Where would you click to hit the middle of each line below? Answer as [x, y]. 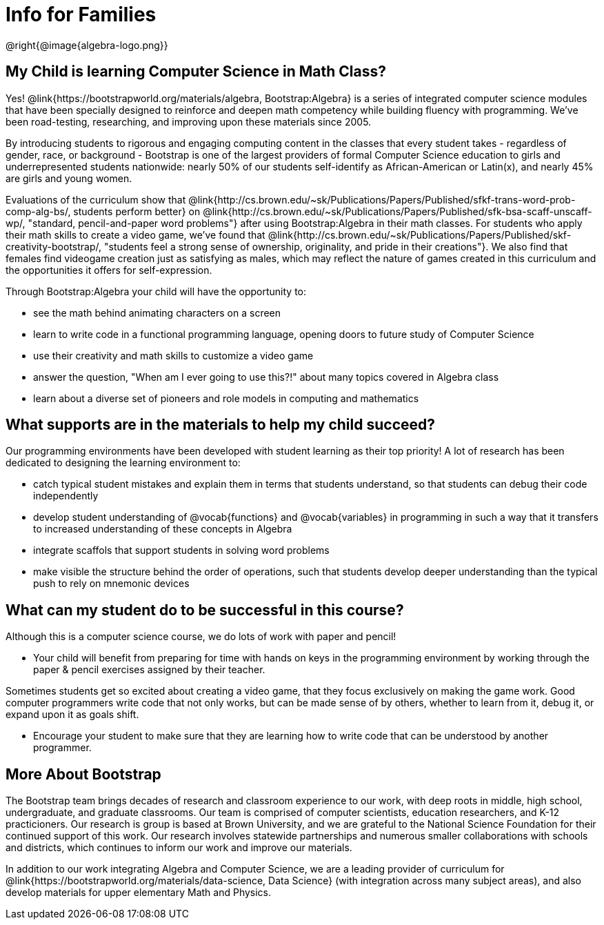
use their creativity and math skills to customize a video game [173, 355]
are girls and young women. [69, 178]
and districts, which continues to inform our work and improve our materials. [179, 848]
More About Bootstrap [83, 774]
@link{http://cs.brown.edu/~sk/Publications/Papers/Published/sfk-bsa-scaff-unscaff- [397, 211]
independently [66, 496]
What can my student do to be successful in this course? [205, 610]
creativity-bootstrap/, [54, 246]
